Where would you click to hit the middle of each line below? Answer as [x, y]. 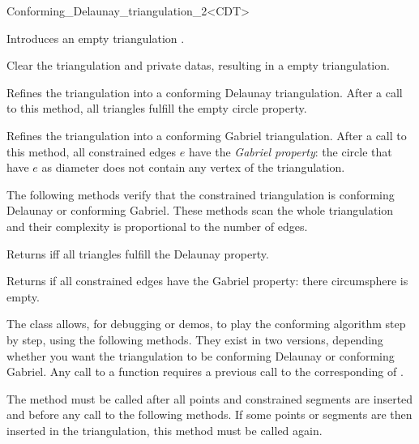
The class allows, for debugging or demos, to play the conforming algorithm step [206, 324]
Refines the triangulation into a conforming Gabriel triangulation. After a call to [207, 135]
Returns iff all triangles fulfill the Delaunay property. [138, 253]
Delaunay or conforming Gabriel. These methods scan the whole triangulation [200, 210]
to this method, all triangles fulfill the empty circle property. [157, 108]
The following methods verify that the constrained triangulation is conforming [201, 194]
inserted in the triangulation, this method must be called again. [165, 430]
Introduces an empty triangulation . [96, 38]
